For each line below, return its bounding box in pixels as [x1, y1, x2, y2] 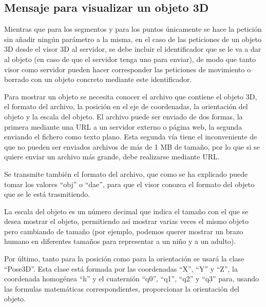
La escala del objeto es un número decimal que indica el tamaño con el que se [4, 206, 249, 216]
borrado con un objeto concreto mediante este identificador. [4, 74, 192, 85]
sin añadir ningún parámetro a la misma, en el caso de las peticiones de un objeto [4, 33, 261, 44]
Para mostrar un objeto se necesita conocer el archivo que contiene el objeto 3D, [4, 91, 257, 101]
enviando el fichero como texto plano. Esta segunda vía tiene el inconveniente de [4, 131, 257, 142]
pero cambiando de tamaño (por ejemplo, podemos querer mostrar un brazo [4, 226, 243, 236]
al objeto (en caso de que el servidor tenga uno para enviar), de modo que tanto [4, 53, 256, 64]
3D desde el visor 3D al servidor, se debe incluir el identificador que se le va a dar [4, 44, 261, 54]
